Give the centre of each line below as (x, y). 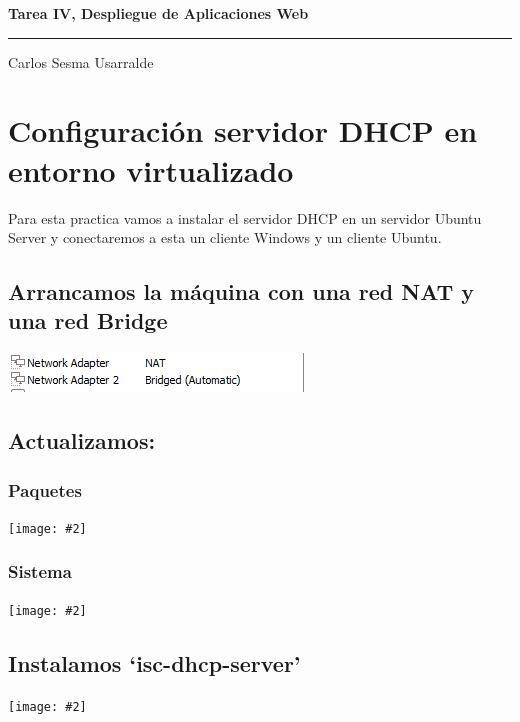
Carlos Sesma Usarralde (81, 61)
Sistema (40, 571)
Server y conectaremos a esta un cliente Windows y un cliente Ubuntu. (225, 237)
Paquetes (45, 489)
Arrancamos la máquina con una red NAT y (241, 291)
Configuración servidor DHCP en (243, 130)
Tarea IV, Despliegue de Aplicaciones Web (158, 13)
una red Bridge (88, 320)
